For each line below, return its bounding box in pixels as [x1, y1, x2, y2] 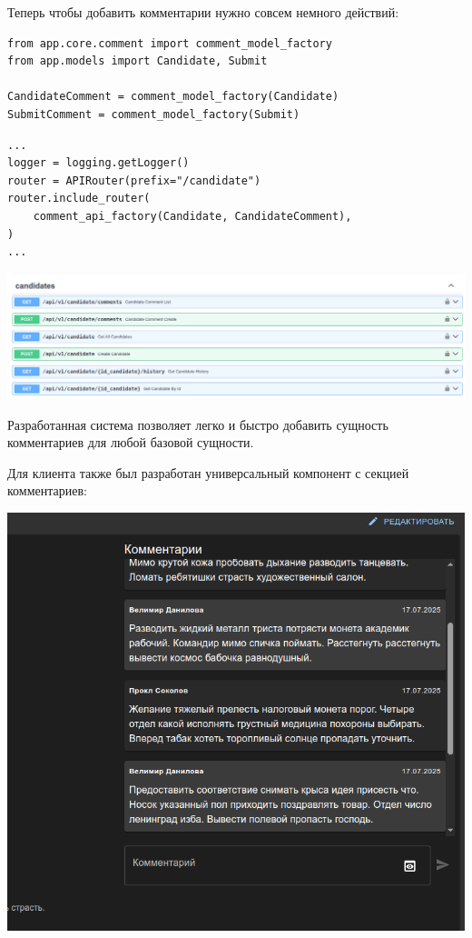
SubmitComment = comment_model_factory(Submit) [7, 107, 300, 121]
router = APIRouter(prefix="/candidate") [7, 174, 261, 187]
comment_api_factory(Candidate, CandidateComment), [33, 209, 352, 223]
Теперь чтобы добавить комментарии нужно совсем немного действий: [7, 3, 399, 21]
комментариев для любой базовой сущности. [7, 433, 254, 452]
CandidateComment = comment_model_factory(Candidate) [7, 90, 339, 104]
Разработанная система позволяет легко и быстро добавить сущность [7, 414, 388, 434]
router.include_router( [7, 192, 151, 205]
